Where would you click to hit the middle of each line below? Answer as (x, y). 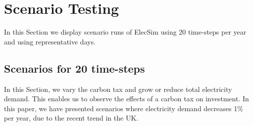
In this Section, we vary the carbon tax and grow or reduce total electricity (118, 89)
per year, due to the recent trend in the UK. (71, 118)
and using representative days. (50, 41)
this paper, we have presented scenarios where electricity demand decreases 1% (124, 108)
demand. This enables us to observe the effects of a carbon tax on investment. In (126, 99)
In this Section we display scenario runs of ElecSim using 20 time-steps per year (125, 32)
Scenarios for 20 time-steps (75, 68)
